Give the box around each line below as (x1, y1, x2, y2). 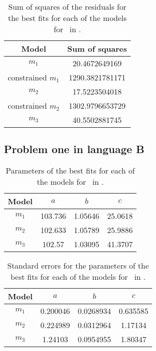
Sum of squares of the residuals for (8, 1, 127, 12)
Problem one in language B (4, 141, 145, 156)
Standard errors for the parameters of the (7, 260, 149, 272)
